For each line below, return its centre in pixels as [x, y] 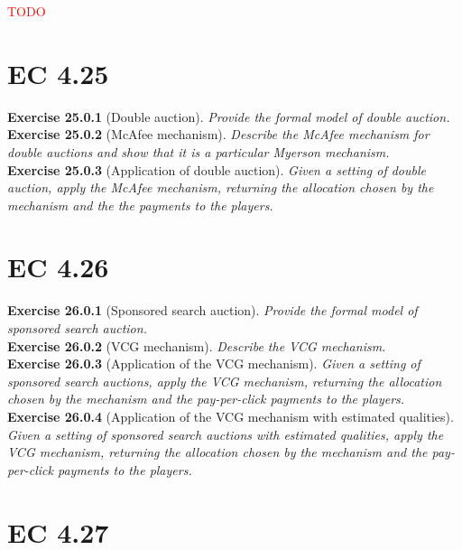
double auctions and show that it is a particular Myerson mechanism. [199, 151]
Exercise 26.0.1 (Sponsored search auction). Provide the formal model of [213, 310]
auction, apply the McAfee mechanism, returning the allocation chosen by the [221, 187]
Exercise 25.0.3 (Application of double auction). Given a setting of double [217, 169]
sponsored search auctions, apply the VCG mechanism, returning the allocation [225, 381]
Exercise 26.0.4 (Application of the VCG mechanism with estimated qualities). [231, 416]
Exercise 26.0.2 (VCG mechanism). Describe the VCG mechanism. [197, 345]
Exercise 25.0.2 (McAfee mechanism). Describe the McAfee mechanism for [218, 134]
